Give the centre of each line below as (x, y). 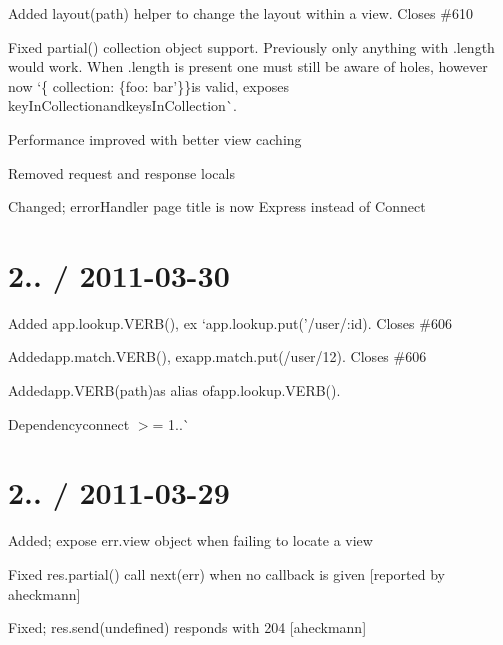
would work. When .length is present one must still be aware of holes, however (248, 66)
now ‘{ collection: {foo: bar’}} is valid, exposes (149, 85)
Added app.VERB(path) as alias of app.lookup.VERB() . (174, 390)
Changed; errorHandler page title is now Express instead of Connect (217, 206)
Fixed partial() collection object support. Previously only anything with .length (251, 46)
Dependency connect (69, 423)
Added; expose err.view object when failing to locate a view (190, 540)
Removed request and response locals (121, 172)
